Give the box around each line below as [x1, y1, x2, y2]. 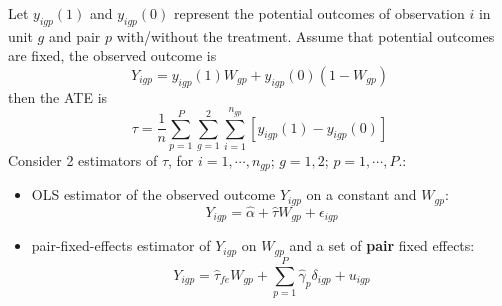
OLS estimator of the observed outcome [31, 184, 276, 205]
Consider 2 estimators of [8, 149, 158, 170]
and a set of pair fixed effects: [289, 235, 475, 256]
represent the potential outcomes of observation [173, 3, 465, 23]
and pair [48, 25, 101, 46]
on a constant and [306, 184, 417, 205]
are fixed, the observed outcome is [8, 45, 217, 66]
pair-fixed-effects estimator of [31, 235, 211, 256]
